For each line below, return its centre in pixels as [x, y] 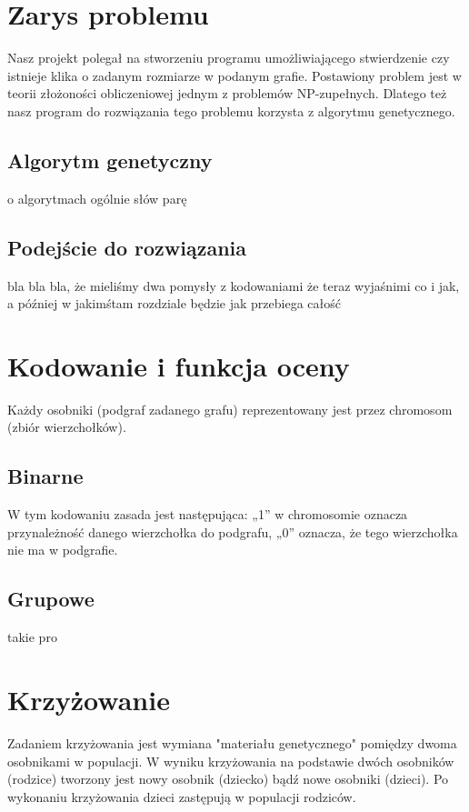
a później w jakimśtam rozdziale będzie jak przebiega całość [174, 303]
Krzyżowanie [89, 699]
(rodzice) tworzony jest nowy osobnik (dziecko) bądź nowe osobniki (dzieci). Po [228, 779]
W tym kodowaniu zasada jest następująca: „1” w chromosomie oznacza [208, 514]
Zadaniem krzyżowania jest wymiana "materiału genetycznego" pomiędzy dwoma [232, 742]
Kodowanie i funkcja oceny [179, 365]
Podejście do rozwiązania [127, 247]
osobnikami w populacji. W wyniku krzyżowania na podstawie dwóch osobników [231, 761]
